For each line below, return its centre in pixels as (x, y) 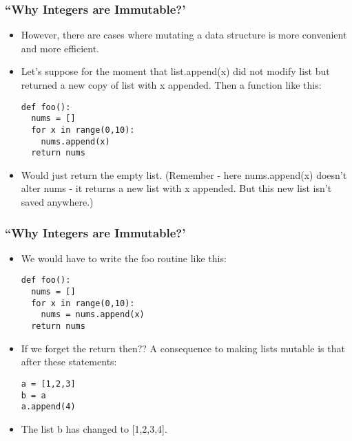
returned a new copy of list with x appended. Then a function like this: (171, 85)
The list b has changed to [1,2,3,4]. (94, 428)
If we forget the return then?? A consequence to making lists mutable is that (183, 348)
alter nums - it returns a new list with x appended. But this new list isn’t (176, 188)
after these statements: (69, 362)
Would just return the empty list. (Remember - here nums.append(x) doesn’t (184, 174)
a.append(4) (48, 407)
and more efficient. (60, 48)
